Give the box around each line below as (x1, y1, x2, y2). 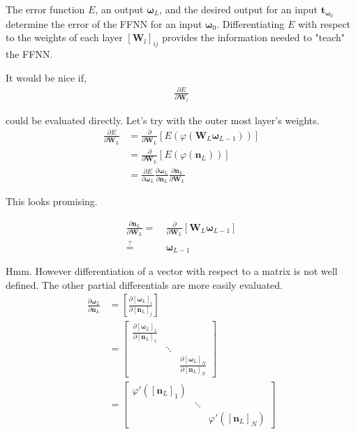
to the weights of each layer (6, 30, 123, 45)
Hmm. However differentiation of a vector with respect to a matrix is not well (6, 264, 338, 278)
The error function (6, 2, 85, 16)
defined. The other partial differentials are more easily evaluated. (6, 277, 283, 292)
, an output (95, 2, 144, 16)
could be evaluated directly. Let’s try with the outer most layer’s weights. (6, 112, 320, 127)
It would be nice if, (6, 70, 87, 84)
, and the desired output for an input (159, 2, 318, 16)
